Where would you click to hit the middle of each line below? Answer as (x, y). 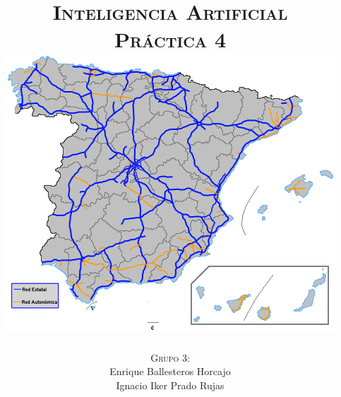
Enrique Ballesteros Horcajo (170, 371)
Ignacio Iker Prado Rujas (170, 385)
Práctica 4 (170, 39)
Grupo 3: (170, 357)
